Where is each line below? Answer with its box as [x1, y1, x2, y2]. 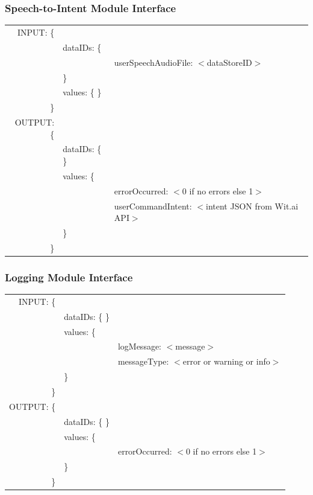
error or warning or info [182, 355, 270, 368]
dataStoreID [206, 56, 252, 68]
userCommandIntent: [114, 199, 192, 212]
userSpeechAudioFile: [114, 56, 193, 68]
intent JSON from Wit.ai [206, 199, 299, 212]
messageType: [117, 355, 169, 368]
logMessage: [117, 340, 162, 353]
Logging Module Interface [5, 269, 133, 284]
